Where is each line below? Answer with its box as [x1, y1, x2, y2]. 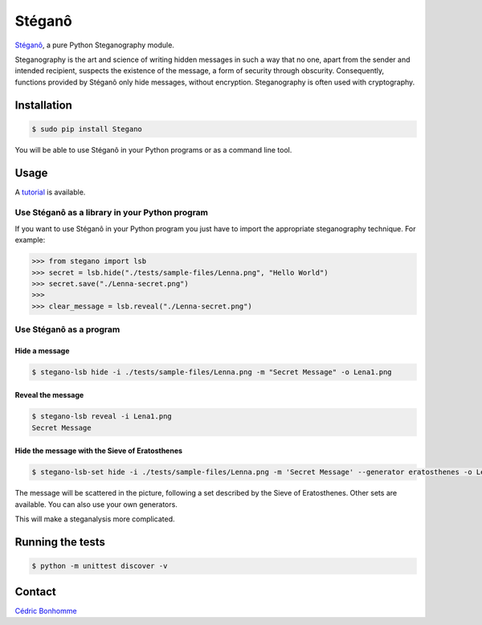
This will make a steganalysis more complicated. [14, 514, 176, 524]
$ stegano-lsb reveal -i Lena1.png [31, 412, 172, 421]
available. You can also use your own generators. [14, 499, 178, 509]
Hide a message [14, 345, 70, 355]
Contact [14, 585, 56, 598]
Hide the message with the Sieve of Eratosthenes [14, 446, 183, 455]
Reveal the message [14, 390, 84, 400]
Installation [14, 98, 72, 112]
